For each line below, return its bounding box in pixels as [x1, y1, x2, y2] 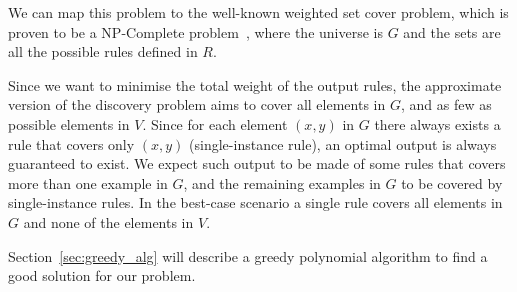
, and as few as [400, 94, 492, 115]
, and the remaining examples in [183, 172, 381, 193]
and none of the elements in [23, 211, 194, 232]
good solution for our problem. [8, 265, 196, 286]
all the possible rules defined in [8, 41, 198, 62]
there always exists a [374, 113, 501, 134]
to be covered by [401, 172, 503, 193]
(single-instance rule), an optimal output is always [189, 133, 497, 154]
